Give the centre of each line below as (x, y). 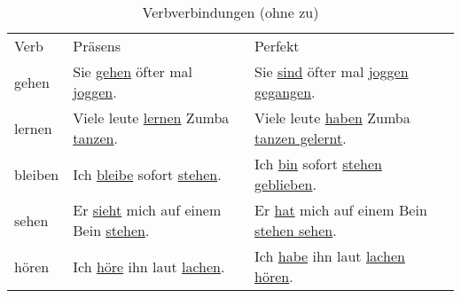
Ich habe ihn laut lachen (330, 256)
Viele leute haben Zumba (332, 118)
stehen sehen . (296, 230)
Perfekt (277, 46)
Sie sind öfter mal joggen (332, 71)
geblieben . (285, 184)
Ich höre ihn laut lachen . (149, 266)
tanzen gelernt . (301, 138)
